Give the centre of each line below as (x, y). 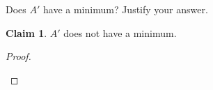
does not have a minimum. (120, 32)
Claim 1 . (26, 32)
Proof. (18, 56)
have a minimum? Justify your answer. (126, 9)
